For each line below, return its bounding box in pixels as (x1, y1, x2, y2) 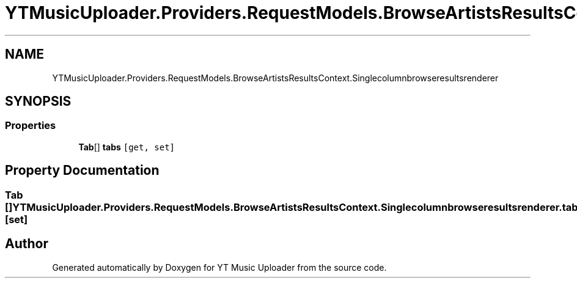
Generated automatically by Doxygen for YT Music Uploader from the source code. (52, 262, 387, 273)
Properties (5, 119, 56, 132)
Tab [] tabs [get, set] (78, 141, 175, 152)
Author (5, 236, 48, 252)
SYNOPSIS (5, 94, 72, 109)
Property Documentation (5, 163, 160, 178)
